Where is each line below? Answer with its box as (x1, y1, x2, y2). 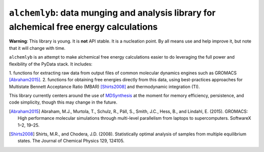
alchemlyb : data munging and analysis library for (9, 7, 216, 18)
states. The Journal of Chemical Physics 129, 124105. (18, 138, 125, 144)
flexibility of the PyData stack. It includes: (9, 61, 93, 67)
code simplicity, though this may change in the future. (9, 99, 117, 105)
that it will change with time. (9, 45, 66, 51)
